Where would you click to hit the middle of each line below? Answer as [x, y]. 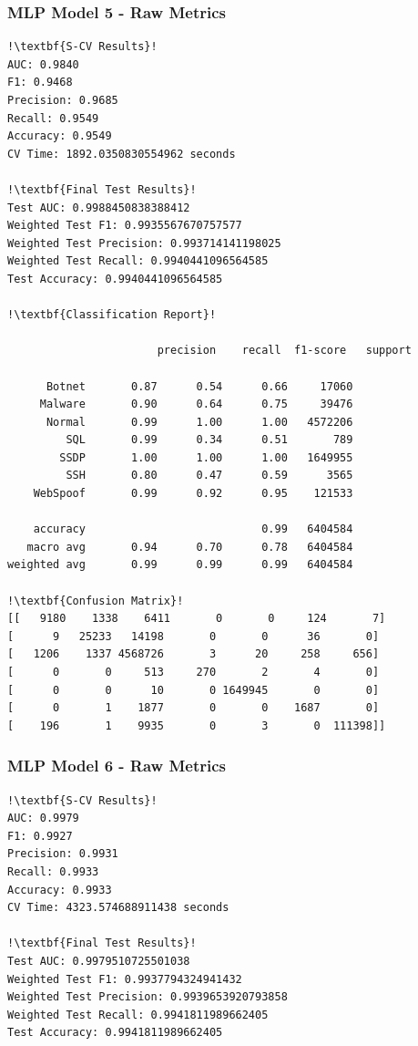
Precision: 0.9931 [63, 854]
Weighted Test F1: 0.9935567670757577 [125, 226]
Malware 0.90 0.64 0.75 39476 [196, 404]
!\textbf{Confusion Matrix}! [96, 601]
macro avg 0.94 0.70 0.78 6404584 [190, 547]
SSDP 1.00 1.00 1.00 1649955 [206, 457]
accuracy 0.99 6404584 [193, 529]
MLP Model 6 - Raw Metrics [117, 766]
